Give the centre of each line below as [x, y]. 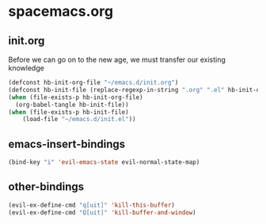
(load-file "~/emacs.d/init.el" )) [79, 120]
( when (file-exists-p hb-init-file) [68, 112]
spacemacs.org [61, 11]
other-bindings [46, 187]
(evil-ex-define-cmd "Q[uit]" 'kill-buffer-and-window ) [102, 212]
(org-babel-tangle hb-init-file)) [72, 104]
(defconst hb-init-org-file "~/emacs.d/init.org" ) [93, 82]
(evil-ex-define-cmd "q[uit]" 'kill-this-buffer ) [92, 205]
